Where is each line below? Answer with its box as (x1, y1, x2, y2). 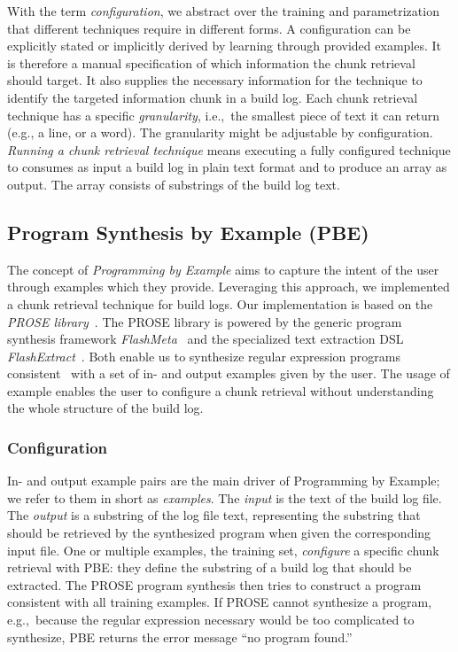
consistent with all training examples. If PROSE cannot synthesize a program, (7, 593, 432, 611)
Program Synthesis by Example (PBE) (7, 218, 369, 245)
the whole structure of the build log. (7, 399, 204, 417)
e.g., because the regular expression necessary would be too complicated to (7, 610, 415, 629)
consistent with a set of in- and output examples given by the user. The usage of (7, 364, 450, 383)
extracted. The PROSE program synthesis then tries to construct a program (7, 575, 422, 594)
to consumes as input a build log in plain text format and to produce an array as (7, 158, 447, 176)
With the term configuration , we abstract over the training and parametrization (7, 2, 439, 19)
